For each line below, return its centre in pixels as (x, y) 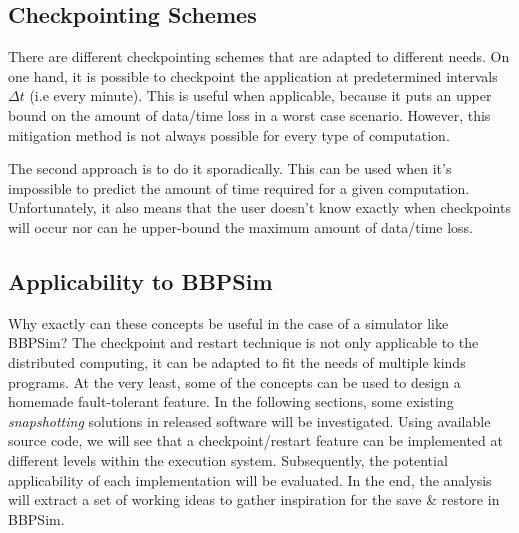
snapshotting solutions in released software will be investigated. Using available (249, 420)
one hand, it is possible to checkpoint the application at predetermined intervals (253, 75)
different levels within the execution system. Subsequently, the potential (228, 459)
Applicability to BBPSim (140, 280)
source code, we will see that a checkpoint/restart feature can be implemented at (255, 440)
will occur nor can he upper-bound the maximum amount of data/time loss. (241, 226)
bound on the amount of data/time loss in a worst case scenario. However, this (249, 114)
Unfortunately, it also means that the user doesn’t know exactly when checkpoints (259, 207)
